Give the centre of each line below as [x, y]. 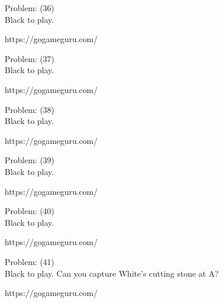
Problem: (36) [30, 8]
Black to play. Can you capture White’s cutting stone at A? [112, 273]
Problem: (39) [30, 160]
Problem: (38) [30, 109]
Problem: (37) [30, 58]
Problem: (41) [30, 261]
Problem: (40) [30, 211]
